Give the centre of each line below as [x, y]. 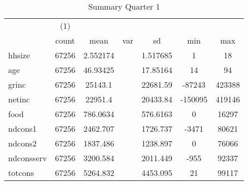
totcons [21, 173]
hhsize [19, 55]
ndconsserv [28, 158]
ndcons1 [23, 128]
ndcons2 [23, 143]
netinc [19, 99]
